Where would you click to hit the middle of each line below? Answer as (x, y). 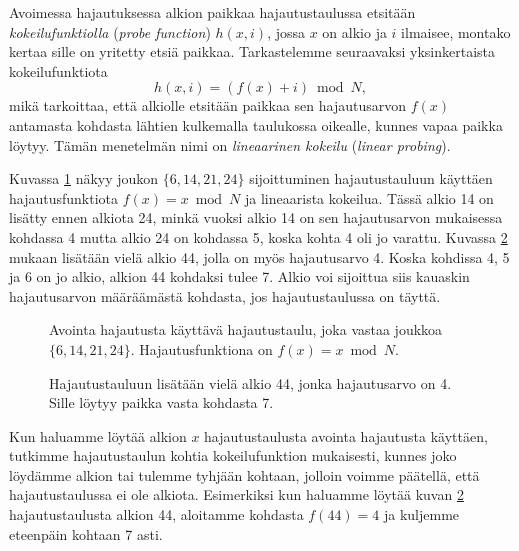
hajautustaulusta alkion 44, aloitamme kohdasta (156, 514)
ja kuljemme (421, 514)
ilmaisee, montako (456, 31)
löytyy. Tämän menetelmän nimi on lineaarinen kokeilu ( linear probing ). (230, 144)
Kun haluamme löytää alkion (98, 435)
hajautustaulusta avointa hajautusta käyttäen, (346, 435)
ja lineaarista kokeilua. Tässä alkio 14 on (369, 197)
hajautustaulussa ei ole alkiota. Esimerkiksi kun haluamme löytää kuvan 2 (236, 494)
